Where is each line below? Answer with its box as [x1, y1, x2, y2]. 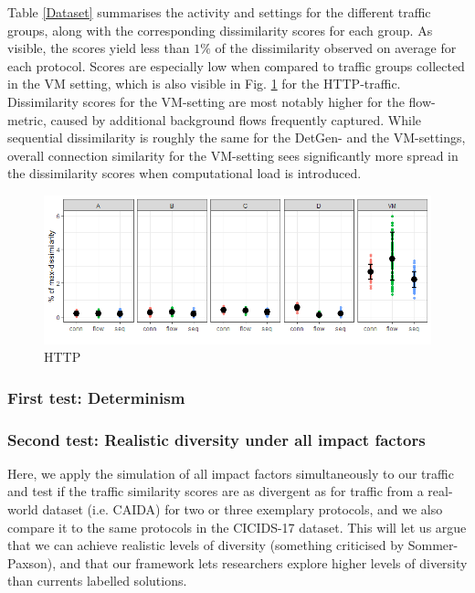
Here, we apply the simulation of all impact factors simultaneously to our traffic [7, 463, 454, 482]
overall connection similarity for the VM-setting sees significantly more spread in [7, 145, 459, 164]
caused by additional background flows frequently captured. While [50, 110, 422, 129]
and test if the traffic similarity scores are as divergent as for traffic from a [7, 482, 424, 501]
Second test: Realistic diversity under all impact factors [7, 428, 426, 450]
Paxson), [7, 553, 57, 572]
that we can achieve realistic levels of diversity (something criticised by [7, 535, 405, 555]
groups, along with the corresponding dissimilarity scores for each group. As [7, 20, 433, 39]
